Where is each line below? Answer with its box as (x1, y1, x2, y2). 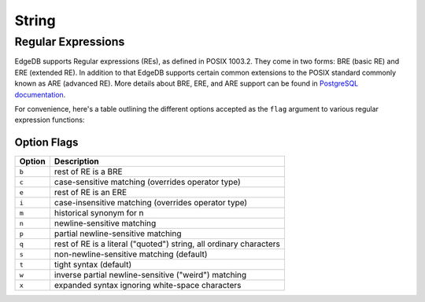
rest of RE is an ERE (54, 187, 128, 198)
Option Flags (14, 136, 79, 149)
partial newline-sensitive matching (54, 228, 182, 239)
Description (54, 156, 100, 167)
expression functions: (14, 115, 85, 125)
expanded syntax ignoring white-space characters (54, 280, 242, 291)
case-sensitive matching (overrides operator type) (54, 177, 242, 188)
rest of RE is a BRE (54, 166, 123, 177)
